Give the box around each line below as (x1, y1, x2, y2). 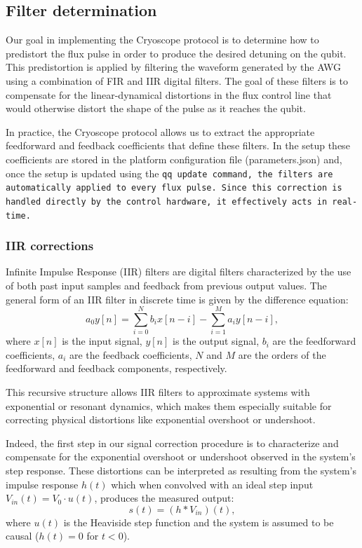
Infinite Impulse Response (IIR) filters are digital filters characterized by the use (6, 264, 351, 279)
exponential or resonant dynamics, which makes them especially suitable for (6, 398, 332, 413)
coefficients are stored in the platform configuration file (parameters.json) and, (6, 151, 342, 166)
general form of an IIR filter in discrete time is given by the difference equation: (6, 292, 349, 306)
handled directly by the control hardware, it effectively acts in (6, 196, 328, 207)
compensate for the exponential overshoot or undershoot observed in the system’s (6, 449, 356, 464)
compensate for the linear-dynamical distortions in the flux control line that (6, 87, 332, 102)
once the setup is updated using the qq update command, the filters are (6, 165, 333, 180)
